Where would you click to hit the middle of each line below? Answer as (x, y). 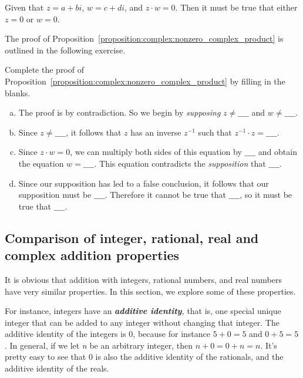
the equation (41, 163)
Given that (24, 7)
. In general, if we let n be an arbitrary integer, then (99, 345)
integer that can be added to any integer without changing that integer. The (142, 322)
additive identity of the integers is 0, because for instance (107, 334)
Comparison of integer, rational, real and (132, 237)
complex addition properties (92, 255)
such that (215, 132)
